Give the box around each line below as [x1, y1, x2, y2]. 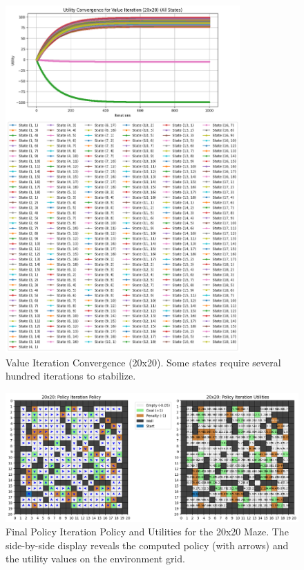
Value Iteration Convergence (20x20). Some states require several [6, 355, 281, 369]
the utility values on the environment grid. [6, 551, 185, 566]
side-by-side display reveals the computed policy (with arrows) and [6, 537, 289, 552]
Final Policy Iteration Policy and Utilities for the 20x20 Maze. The [6, 524, 289, 539]
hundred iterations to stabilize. [6, 368, 136, 383]
